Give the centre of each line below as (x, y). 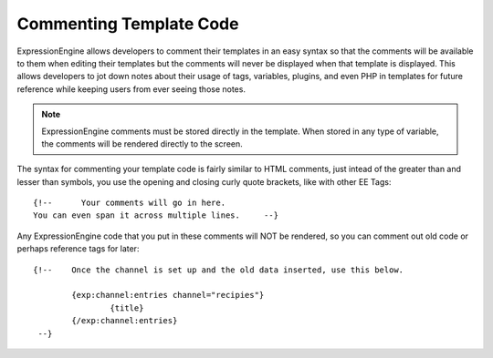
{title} (127, 308)
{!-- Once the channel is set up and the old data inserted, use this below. (219, 270)
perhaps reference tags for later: (78, 249)
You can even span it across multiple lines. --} (156, 215)
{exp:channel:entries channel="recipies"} (168, 295)
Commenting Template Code (128, 24)
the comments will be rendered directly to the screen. (142, 143)
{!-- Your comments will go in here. (130, 203)
